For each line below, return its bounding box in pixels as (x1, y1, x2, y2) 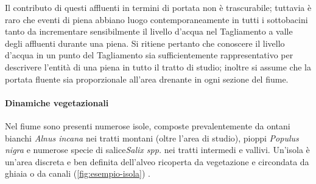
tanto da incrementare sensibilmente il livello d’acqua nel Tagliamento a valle (5, 25, 293, 38)
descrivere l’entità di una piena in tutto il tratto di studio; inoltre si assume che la (5, 60, 311, 73)
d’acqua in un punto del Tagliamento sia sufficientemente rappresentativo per (5, 49, 293, 61)
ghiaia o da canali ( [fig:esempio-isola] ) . (5, 167, 150, 180)
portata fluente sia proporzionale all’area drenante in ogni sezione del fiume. (5, 72, 289, 85)
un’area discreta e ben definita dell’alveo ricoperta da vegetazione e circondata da (5, 155, 309, 168)
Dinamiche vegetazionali (5, 96, 109, 109)
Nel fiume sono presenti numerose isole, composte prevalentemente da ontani (5, 119, 290, 132)
